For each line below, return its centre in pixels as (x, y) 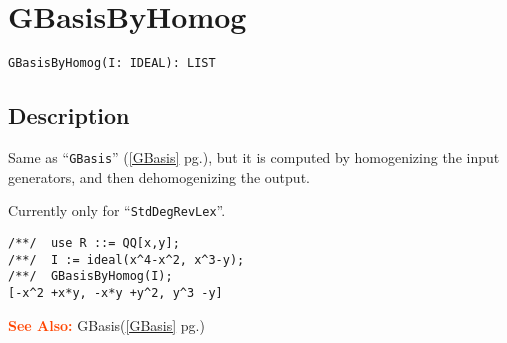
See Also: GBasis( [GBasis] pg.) (106, 324)
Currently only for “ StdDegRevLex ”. (117, 210)
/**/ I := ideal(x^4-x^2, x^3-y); (126, 259)
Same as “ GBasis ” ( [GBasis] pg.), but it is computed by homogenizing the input (254, 156)
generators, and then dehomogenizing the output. (159, 176)
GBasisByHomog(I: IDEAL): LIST (112, 63)
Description (69, 115)
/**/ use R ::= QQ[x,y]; (94, 242)
